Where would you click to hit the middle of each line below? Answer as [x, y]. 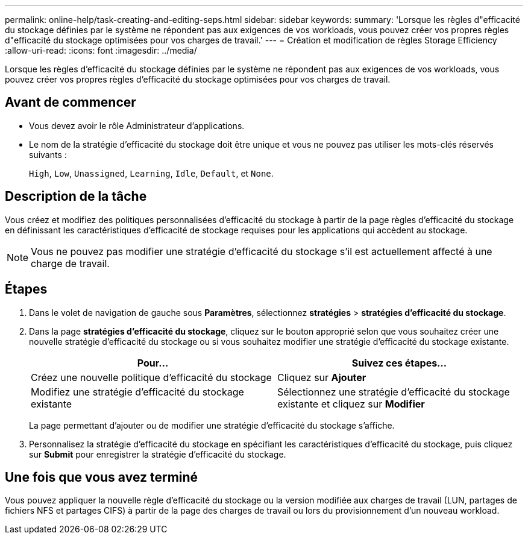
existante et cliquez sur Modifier [351, 404]
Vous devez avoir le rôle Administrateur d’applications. [137, 125]
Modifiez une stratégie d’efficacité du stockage [137, 392]
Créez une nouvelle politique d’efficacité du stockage [151, 377]
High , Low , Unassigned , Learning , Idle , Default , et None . [151, 173]
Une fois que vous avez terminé [102, 477]
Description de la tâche [76, 197]
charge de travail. [70, 263]
